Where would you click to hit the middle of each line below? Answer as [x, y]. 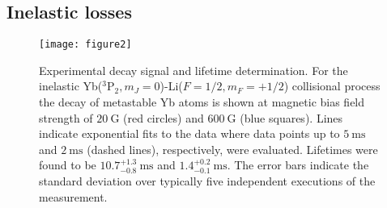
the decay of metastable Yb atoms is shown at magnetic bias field [202, 102]
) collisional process [332, 86]
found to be [68, 165]
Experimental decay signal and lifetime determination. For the [193, 70]
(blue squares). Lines [291, 117]
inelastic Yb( [71, 86]
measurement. [73, 196]
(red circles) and [164, 117]
